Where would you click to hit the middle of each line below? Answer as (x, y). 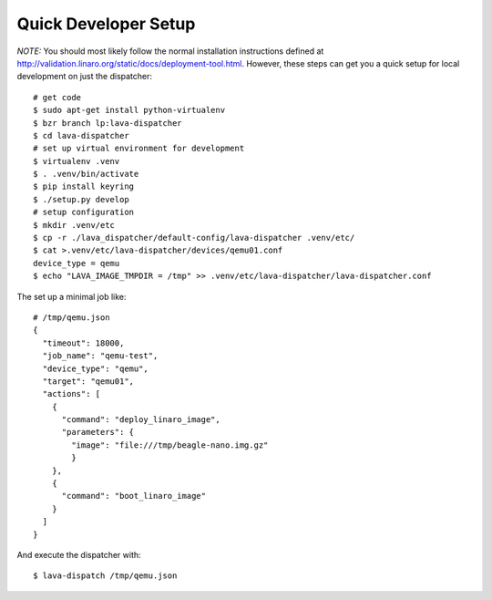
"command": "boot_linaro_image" (134, 496)
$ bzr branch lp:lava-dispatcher (108, 123)
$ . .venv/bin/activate (86, 174)
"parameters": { (98, 432)
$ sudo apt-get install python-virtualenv (129, 110)
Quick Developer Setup (106, 24)
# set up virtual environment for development (139, 149)
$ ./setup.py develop (81, 199)
